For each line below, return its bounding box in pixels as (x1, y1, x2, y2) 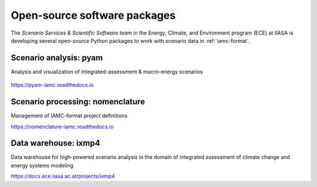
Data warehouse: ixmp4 (11, 138, 100, 148)
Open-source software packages (11, 9, 176, 22)
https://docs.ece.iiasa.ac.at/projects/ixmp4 (11, 173, 115, 180)
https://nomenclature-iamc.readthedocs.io (11, 123, 114, 130)
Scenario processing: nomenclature (11, 97, 145, 107)
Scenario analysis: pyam (11, 53, 103, 63)
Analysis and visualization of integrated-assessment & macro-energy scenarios (11, 68, 203, 75)
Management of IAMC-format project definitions (11, 112, 128, 120)
